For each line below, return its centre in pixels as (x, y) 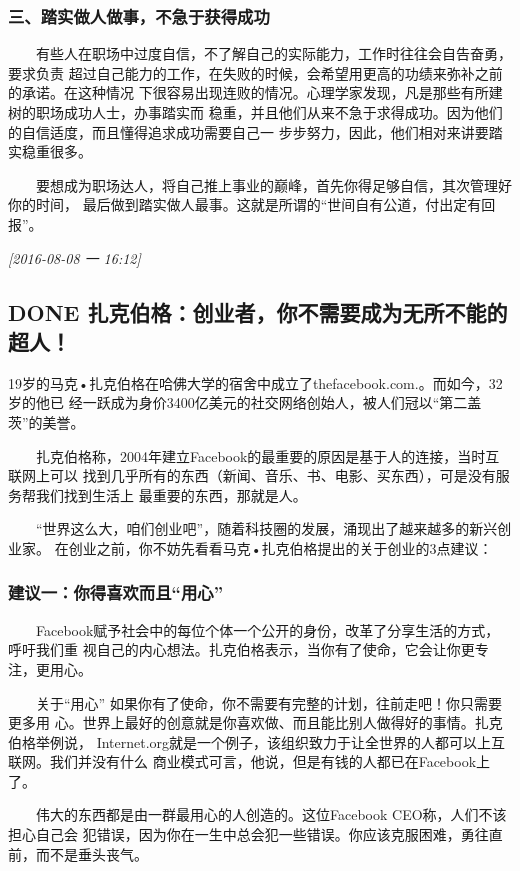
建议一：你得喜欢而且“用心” (115, 592)
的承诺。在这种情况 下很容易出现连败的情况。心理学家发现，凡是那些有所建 (255, 92)
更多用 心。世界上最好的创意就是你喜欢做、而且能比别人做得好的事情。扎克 (255, 722)
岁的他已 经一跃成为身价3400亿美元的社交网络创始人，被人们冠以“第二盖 (245, 402)
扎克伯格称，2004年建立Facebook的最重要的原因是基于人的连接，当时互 (267, 455)
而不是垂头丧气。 (91, 853)
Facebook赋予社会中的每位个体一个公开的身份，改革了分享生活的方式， (267, 629)
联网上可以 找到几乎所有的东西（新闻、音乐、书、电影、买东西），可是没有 (252, 475)
